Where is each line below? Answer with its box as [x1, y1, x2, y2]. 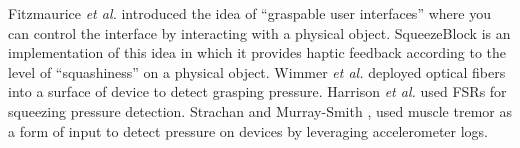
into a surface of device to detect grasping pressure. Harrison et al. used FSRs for [8, 81, 507, 102]
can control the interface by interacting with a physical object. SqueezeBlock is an [8, 22, 511, 43]
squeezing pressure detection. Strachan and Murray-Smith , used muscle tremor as [8, 100, 512, 121]
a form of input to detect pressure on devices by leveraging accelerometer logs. [8, 120, 488, 141]
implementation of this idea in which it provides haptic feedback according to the [8, 42, 507, 63]
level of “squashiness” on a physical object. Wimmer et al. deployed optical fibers [8, 61, 506, 82]
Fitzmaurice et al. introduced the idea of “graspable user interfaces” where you [8, 3, 491, 23]
